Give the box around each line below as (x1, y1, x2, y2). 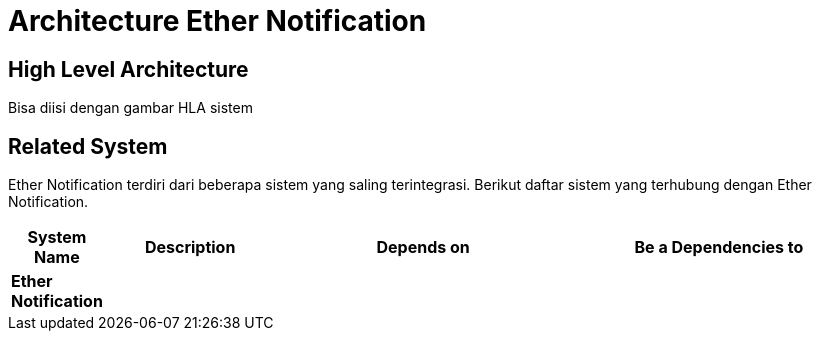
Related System (8, 133, 168, 159)
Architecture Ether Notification (8, 4, 427, 38)
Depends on (376, 237, 470, 258)
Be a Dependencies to (634, 237, 804, 258)
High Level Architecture (8, 56, 249, 82)
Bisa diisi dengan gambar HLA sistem (8, 99, 253, 117)
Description (144, 237, 236, 258)
